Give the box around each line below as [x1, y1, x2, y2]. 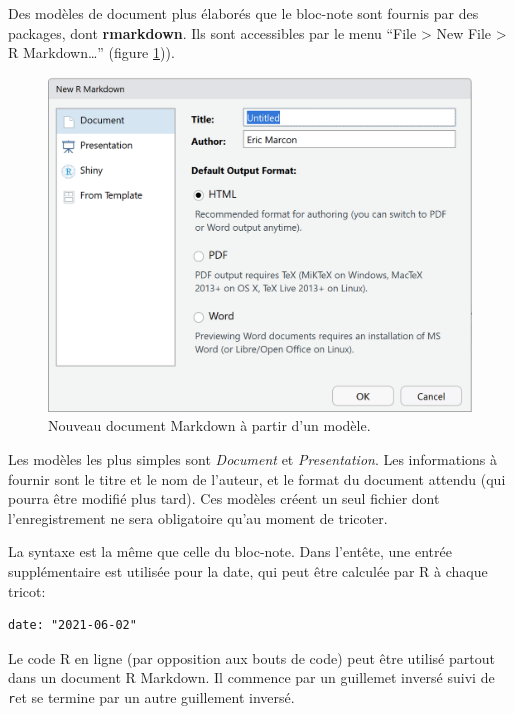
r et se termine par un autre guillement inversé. [8, 686, 295, 707]
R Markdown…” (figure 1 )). [8, 42, 175, 63]
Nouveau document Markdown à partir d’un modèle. [48, 415, 371, 436]
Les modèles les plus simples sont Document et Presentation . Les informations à [8, 448, 498, 469]
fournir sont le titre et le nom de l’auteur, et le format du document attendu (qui [8, 468, 506, 489]
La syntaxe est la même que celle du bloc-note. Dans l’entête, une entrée [8, 541, 452, 562]
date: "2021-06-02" [8, 618, 137, 633]
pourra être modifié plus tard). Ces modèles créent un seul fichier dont [8, 488, 440, 509]
